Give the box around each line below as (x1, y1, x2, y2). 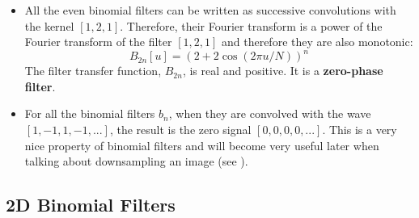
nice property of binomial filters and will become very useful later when (24, 136, 379, 153)
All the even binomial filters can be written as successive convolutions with (24, 2, 396, 18)
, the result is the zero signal (109, 121, 252, 138)
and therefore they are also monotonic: (221, 33, 413, 50)
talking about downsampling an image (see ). (24, 153, 248, 170)
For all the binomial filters (24, 105, 155, 122)
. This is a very (322, 121, 397, 138)
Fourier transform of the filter (24, 33, 172, 50)
